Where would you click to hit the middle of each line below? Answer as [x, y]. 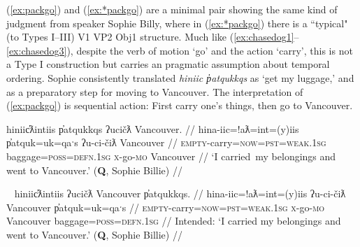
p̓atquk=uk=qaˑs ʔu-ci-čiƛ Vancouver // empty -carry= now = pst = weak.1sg [166, 142]
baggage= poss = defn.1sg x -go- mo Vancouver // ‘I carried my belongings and [171, 156]
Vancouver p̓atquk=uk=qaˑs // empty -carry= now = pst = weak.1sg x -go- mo [166, 207]
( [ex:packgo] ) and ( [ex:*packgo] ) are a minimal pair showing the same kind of [172, 9]
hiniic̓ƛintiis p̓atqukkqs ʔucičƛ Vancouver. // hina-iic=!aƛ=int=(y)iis [153, 128]
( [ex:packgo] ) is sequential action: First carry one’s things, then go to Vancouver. [180, 105]
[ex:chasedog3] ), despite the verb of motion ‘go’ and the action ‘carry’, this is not [180, 50]
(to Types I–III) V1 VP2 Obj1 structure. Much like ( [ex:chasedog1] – [153, 37]
